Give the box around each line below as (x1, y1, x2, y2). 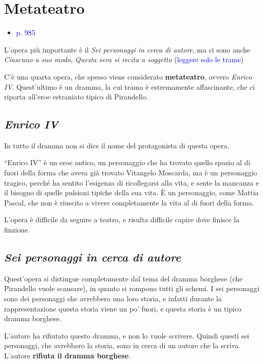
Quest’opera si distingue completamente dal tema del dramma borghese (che (4, 273, 243, 283)
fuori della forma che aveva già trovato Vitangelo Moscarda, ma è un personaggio (4, 167, 257, 178)
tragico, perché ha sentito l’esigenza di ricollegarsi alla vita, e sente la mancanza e (4, 177, 259, 188)
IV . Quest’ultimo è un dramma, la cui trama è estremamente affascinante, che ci (4, 81, 255, 92)
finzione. (4, 224, 30, 235)
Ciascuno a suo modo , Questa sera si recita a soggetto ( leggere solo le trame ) (4, 54, 244, 65)
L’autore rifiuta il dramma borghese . (4, 350, 131, 360)
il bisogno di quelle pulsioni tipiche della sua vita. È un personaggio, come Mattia (4, 187, 259, 198)
